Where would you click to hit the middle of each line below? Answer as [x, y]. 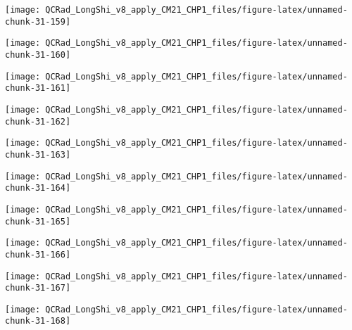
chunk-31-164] [38, 188]
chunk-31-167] [38, 288]
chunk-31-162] [38, 121]
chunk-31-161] [38, 88]
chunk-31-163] [38, 154]
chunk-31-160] [38, 55]
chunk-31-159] [38, 21]
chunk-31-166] [38, 254]
